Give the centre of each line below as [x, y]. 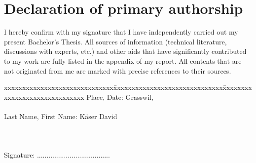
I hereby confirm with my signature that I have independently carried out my [121, 32]
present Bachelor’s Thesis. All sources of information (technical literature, [115, 41]
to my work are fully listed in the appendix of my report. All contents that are [123, 61]
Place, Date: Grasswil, [120, 97]
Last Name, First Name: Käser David [61, 116]
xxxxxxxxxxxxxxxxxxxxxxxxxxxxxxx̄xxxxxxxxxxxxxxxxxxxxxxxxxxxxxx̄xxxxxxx [128, 87]
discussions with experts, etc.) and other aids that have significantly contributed [125, 51]
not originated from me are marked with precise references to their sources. [118, 70]
